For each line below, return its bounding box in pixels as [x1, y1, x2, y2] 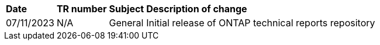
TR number [56, 3, 107, 15]
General [109, 17, 144, 29]
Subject [109, 3, 144, 15]
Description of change [146, 3, 247, 15]
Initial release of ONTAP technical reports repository [146, 17, 375, 29]
